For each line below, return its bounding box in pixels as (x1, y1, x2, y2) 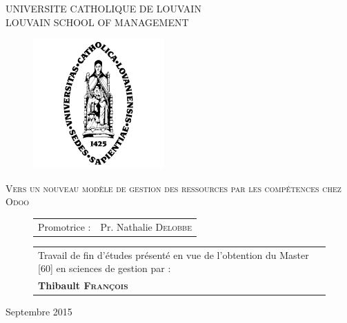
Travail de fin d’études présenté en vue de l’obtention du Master (38, 247, 309, 262)
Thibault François (38, 278, 128, 292)
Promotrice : (38, 219, 91, 233)
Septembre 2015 (6, 304, 72, 319)
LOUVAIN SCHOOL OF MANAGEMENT (6, 14, 189, 29)
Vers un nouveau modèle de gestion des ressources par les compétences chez (6, 180, 341, 195)
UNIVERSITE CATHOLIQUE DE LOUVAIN (6, 1, 201, 15)
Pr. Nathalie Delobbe (100, 219, 192, 233)
